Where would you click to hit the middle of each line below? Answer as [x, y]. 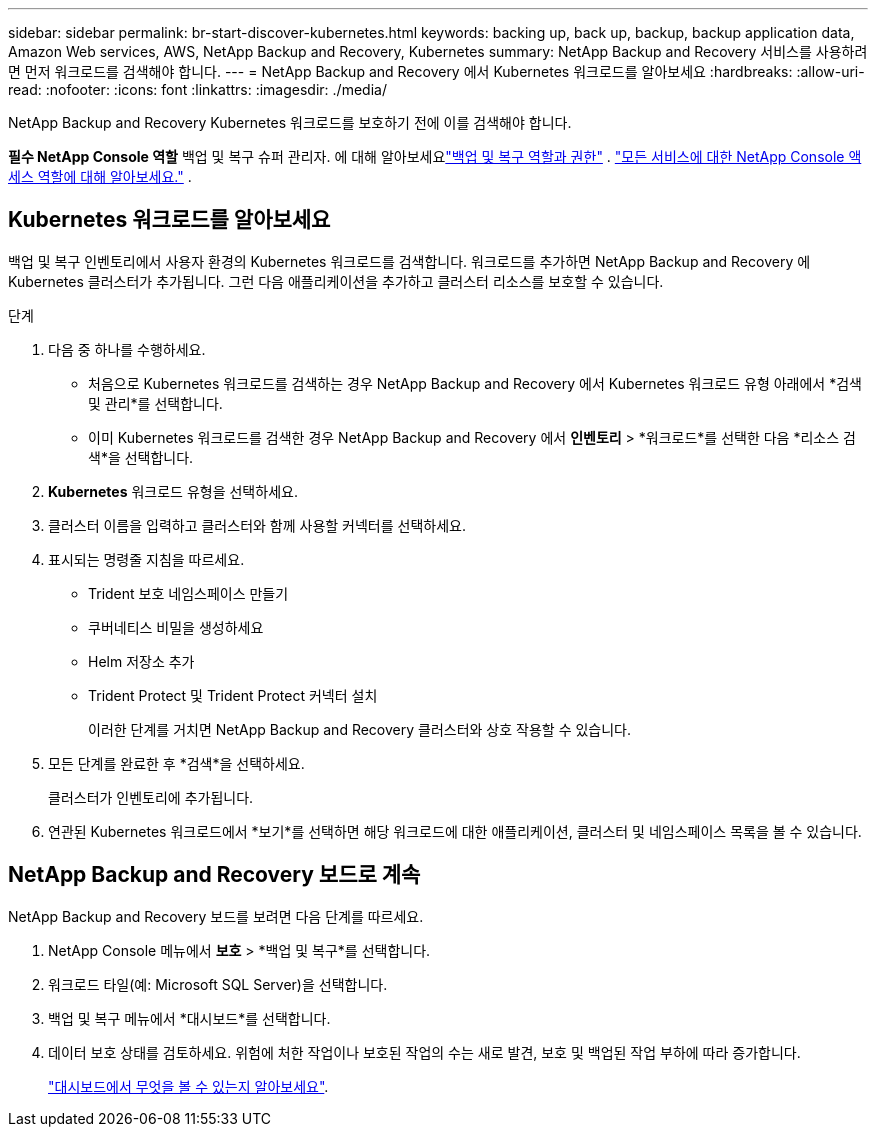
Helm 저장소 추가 [141, 661]
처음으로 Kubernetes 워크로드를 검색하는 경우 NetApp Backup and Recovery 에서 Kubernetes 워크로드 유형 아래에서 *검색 [475, 383]
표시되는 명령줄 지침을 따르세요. [146, 559]
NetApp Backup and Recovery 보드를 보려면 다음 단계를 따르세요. [216, 916]
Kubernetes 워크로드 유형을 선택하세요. [173, 491]
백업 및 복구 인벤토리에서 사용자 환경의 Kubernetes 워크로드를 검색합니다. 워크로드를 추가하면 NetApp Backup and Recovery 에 [409, 261]
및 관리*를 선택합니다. [155, 403]
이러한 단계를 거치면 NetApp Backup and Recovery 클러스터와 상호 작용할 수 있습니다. [360, 729]
